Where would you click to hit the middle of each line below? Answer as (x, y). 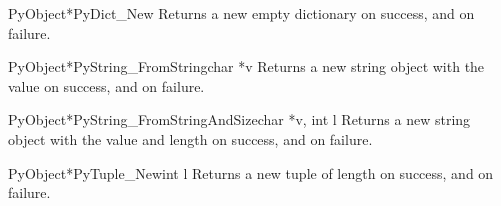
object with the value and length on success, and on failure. (190, 138)
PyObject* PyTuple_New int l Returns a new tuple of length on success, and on (251, 172)
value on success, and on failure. (106, 85)
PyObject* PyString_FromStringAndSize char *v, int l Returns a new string (239, 119)
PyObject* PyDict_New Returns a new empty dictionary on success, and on (241, 13)
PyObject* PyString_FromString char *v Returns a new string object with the (246, 66)
